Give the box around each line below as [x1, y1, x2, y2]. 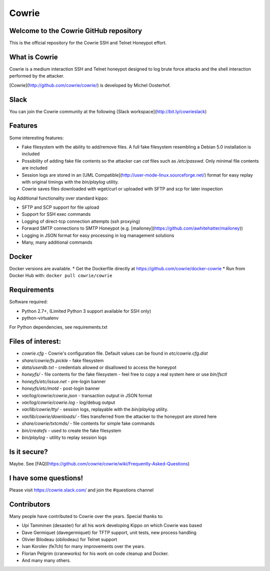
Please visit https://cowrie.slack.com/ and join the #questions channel [9, 487, 154, 493]
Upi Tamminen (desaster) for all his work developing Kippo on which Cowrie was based [21, 522, 202, 528]
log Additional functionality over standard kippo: [9, 195, 108, 201]
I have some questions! [9, 473, 83, 482]
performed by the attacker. [9, 73, 64, 79]
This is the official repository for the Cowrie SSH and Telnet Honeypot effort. [9, 40, 167, 46]
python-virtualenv [21, 315, 59, 321]
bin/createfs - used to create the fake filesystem [21, 427, 121, 433]
